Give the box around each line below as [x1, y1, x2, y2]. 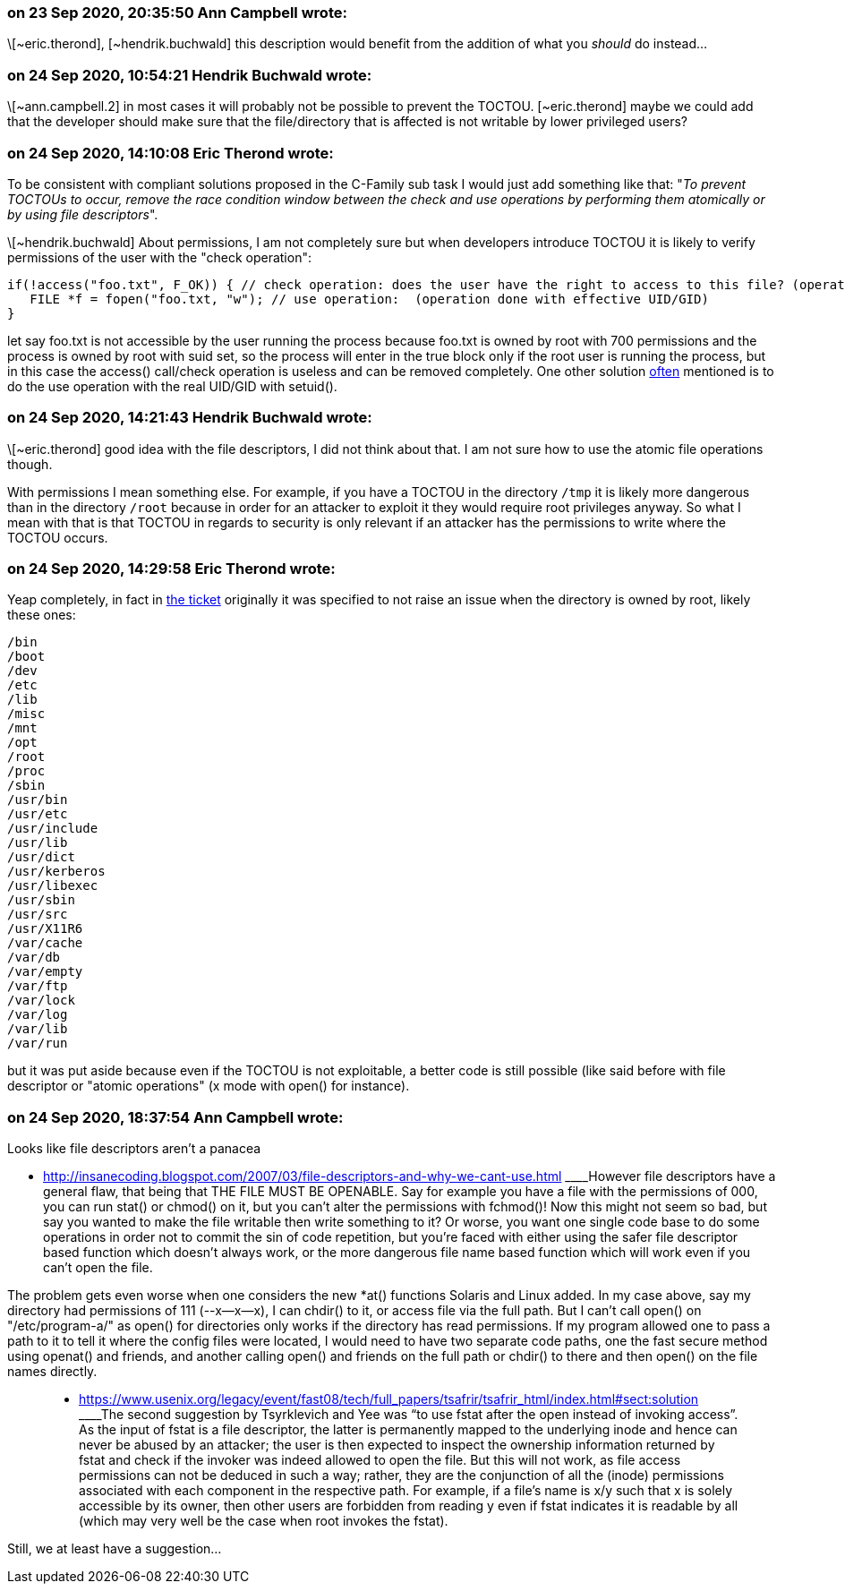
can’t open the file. [43, 1260, 153, 1276]
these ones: [7, 607, 76, 623]
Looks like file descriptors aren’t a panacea [7, 1141, 261, 1157]
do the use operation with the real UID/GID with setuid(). [7, 378, 337, 394]
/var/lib [7, 1022, 68, 1037]
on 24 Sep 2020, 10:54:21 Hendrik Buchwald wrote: [7, 65, 372, 84]
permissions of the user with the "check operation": [7, 249, 312, 265]
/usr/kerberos [7, 864, 106, 879]
